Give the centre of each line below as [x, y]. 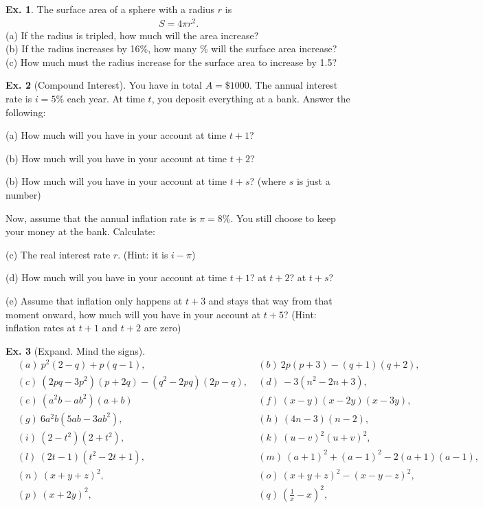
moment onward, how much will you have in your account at [133, 314]
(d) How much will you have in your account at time [116, 277]
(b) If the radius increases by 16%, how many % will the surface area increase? [171, 48]
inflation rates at [41, 328]
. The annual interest [293, 85]
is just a [313, 181]
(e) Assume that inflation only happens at [94, 301]
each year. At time [106, 99]
